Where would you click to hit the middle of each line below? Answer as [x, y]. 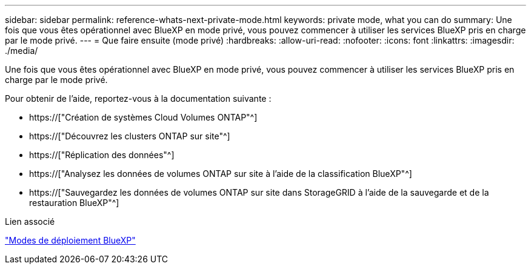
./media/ [22, 51]
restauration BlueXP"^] [74, 203]
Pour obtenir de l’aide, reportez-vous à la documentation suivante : [138, 98]
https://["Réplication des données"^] [102, 155]
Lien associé [30, 221]
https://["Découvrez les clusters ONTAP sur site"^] [130, 136]
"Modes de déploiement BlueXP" [70, 240]
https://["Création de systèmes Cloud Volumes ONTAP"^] [143, 117]
